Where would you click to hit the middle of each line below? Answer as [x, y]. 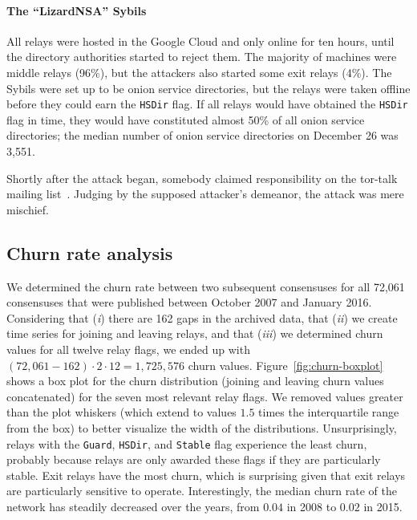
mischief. [28, 209]
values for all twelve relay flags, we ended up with [128, 349]
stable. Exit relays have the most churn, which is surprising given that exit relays [206, 475]
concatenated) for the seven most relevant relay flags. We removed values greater [205, 396]
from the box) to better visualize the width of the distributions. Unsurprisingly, [202, 427]
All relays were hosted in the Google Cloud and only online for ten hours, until [200, 41]
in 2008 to [312, 506]
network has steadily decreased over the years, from [133, 506]
